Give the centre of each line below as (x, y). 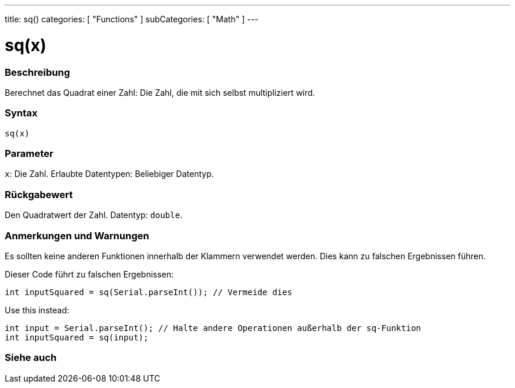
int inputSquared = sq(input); (77, 337)
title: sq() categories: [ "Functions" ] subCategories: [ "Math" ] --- (132, 19)
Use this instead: (37, 310)
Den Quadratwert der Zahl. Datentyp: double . (94, 215)
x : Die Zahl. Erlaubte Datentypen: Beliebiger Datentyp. (109, 174)
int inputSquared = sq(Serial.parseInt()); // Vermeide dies (148, 292)
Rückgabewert (39, 194)
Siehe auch (31, 358)
